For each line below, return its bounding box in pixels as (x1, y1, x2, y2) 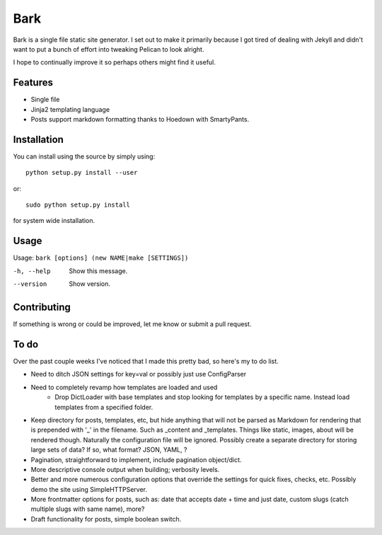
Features (13, 76, 53, 88)
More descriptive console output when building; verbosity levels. (30, 465, 220, 473)
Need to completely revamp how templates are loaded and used (30, 383, 218, 391)
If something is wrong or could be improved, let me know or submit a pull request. (13, 320, 252, 328)
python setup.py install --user (25, 168, 138, 177)
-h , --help (13, 267, 51, 275)
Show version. (69, 280, 111, 288)
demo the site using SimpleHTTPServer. (30, 485, 148, 493)
